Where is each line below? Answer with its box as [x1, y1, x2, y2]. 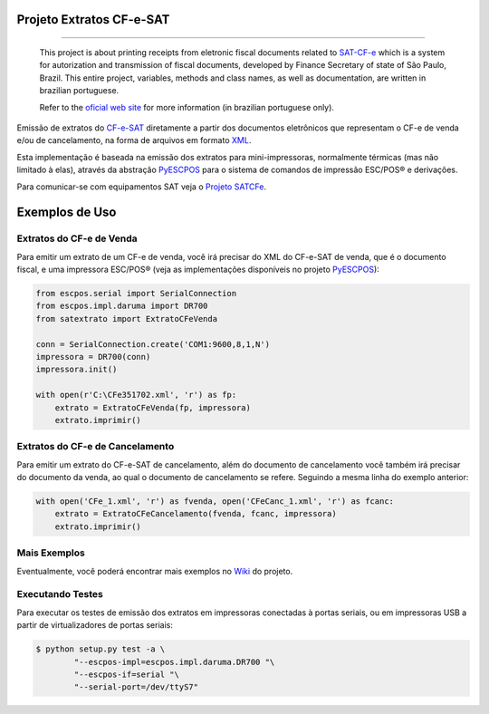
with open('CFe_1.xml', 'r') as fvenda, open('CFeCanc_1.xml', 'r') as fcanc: [35, 497, 394, 507]
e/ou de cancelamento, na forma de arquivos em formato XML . [16, 135, 252, 146]
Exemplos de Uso [16, 205, 117, 220]
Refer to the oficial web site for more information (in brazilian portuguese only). [39, 101, 335, 112]
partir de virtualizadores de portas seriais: [16, 620, 174, 631]
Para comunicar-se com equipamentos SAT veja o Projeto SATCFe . [16, 181, 267, 192]
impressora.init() [35, 364, 118, 375]
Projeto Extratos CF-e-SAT [16, 12, 170, 27]
